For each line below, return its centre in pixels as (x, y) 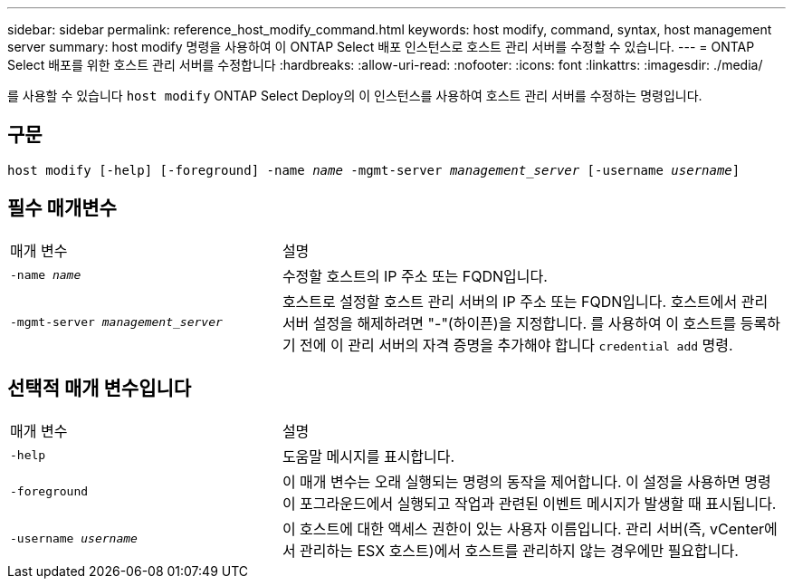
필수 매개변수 (62, 208)
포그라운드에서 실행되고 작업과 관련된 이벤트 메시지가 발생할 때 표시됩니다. (538, 503)
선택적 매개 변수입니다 (100, 389)
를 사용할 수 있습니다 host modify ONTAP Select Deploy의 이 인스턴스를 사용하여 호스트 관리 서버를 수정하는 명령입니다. (355, 96)
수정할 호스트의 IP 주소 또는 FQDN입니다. (415, 276)
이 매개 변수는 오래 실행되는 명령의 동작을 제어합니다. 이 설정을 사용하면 (511, 481)
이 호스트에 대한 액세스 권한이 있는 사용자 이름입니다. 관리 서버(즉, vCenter (523, 528)
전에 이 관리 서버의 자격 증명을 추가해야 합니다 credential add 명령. (516, 345)
